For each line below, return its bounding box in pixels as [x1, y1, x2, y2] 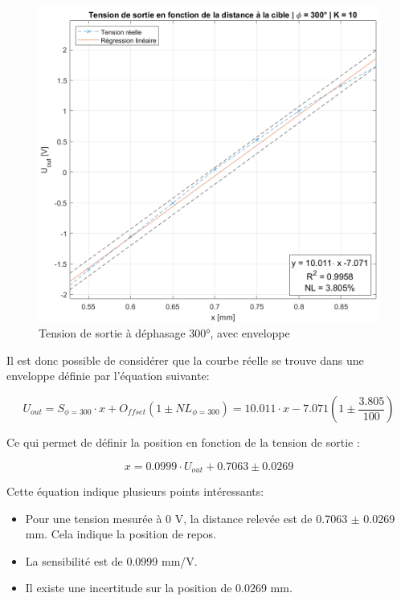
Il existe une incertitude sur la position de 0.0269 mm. [25, 579, 293, 596]
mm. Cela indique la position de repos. [25, 525, 216, 542]
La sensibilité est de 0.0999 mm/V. [25, 552, 198, 569]
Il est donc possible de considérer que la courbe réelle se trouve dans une [6, 351, 364, 368]
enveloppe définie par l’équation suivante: [6, 367, 210, 384]
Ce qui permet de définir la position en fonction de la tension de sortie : [6, 434, 360, 450]
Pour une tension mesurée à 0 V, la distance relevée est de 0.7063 [25, 509, 348, 526]
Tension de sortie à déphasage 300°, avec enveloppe [39, 325, 290, 341]
